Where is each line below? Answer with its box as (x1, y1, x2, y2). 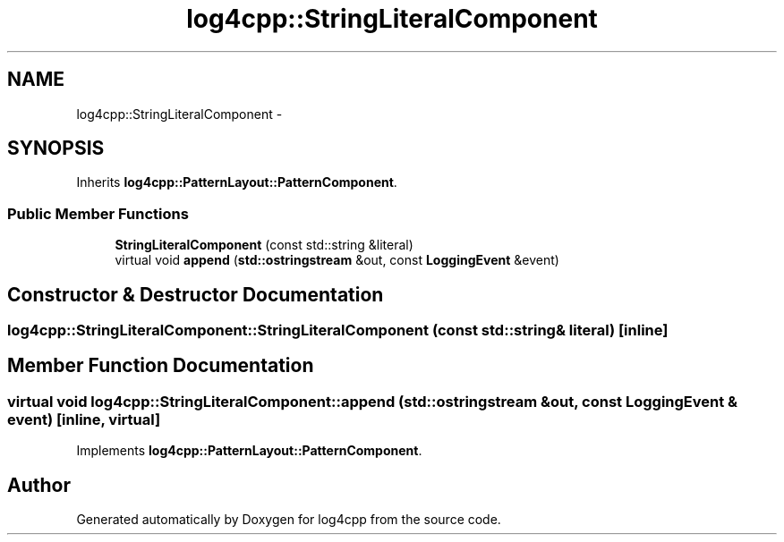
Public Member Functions (7, 204, 189, 223)
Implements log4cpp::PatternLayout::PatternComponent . (76, 443, 422, 459)
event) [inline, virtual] (7, 410, 161, 428)
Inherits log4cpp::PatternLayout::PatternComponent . (76, 174, 397, 191)
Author (7, 473, 71, 496)
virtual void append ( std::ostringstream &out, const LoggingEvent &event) (115, 252, 559, 268)
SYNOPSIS (7, 137, 105, 160)
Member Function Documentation (7, 354, 314, 377)
